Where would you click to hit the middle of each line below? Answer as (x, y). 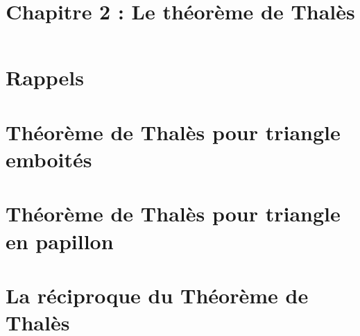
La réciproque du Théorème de (157, 295)
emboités (49, 159)
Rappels (45, 77)
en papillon (60, 241)
